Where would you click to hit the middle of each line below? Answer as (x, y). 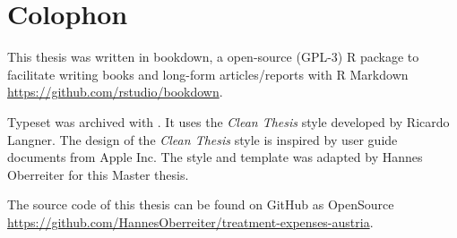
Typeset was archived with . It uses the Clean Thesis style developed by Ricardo (228, 121)
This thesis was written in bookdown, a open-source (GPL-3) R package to (213, 57)
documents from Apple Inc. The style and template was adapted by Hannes (215, 157)
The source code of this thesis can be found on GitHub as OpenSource (201, 204)
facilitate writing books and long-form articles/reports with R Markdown (208, 74)
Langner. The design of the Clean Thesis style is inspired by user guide (203, 139)
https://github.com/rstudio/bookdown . (115, 92)
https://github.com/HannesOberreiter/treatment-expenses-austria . (190, 221)
